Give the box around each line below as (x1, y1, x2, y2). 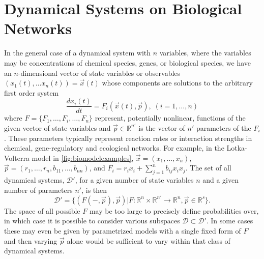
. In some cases (206, 215, 253, 226)
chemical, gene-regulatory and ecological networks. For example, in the (4, 142, 224, 153)
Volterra (4, 152, 30, 163)
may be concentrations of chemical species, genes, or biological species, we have (4, 57, 251, 68)
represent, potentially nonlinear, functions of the (95, 112, 246, 123)
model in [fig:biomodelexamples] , (32, 152, 134, 163)
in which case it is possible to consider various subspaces (4, 215, 180, 226)
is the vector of (138, 122, 185, 133)
